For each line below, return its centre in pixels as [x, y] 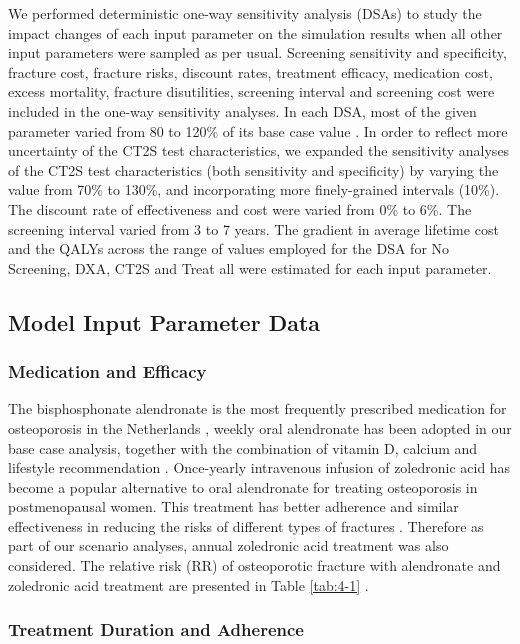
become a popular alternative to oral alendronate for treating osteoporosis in [243, 486]
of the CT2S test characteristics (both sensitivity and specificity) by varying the [253, 169]
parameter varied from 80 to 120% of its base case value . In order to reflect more [258, 130]
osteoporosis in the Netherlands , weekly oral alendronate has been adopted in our [260, 427]
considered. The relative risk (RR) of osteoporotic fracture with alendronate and [254, 565]
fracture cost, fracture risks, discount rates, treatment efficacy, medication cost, [250, 71]
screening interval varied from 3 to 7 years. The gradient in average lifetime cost [253, 228]
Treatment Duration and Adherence [156, 629]
